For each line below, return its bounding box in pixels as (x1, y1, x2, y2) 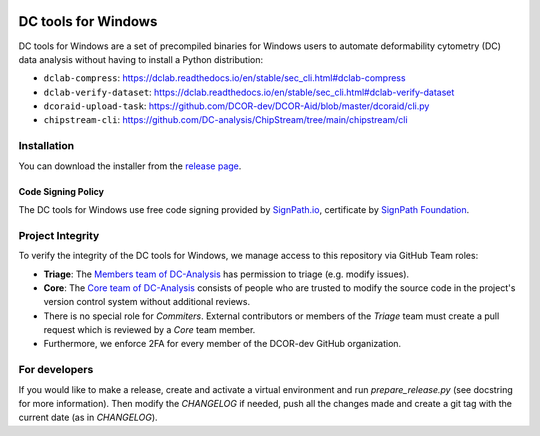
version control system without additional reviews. (43, 296, 250, 308)
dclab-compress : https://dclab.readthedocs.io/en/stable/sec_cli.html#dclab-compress (43, 72, 406, 84)
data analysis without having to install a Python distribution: (18, 53, 264, 65)
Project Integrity (18, 228, 100, 242)
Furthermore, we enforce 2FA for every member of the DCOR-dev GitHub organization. (43, 338, 402, 350)
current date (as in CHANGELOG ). (18, 411, 159, 424)
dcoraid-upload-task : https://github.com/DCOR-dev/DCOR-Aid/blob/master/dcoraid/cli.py (43, 100, 430, 112)
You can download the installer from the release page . (18, 160, 242, 172)
